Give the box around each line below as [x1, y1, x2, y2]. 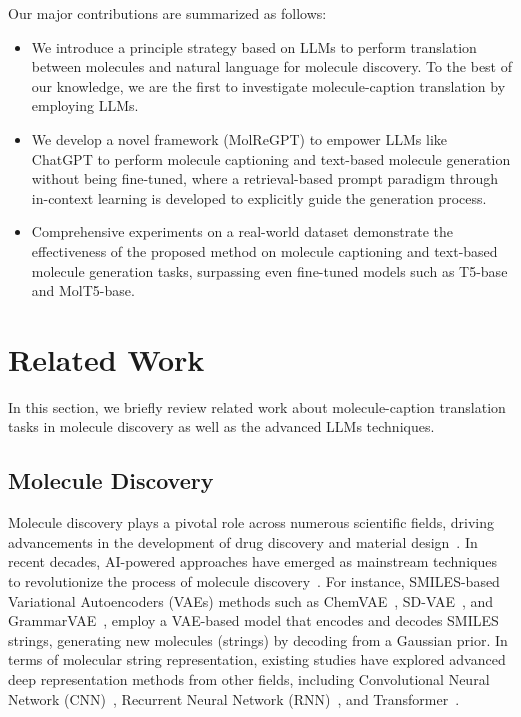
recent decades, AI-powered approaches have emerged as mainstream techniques [8, 551, 497, 572]
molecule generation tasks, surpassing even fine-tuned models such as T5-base [31, 260, 508, 281]
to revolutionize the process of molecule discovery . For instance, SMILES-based [8, 571, 500, 592]
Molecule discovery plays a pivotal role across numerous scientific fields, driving [8, 512, 495, 533]
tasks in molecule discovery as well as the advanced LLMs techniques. [8, 416, 435, 437]
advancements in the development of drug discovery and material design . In [8, 531, 478, 552]
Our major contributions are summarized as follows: [8, 3, 327, 23]
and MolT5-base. [31, 280, 135, 301]
